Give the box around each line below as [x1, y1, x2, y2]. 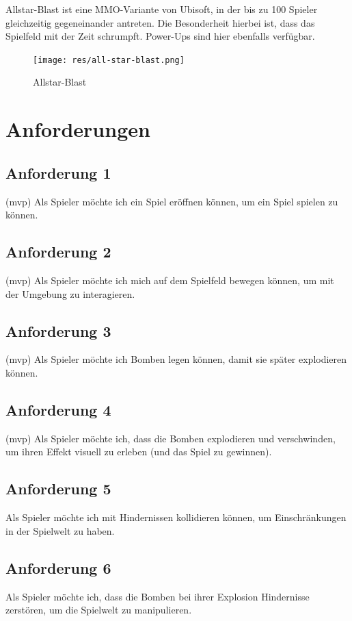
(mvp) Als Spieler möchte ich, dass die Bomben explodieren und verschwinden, [5, 431, 336, 445]
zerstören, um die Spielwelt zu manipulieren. [5, 603, 192, 617]
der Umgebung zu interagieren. [5, 286, 135, 301]
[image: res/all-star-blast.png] [33, 55, 185, 65]
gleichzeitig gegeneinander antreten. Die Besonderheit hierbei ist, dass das [5, 15, 315, 29]
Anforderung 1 [5, 162, 111, 183]
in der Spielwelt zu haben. [5, 523, 115, 537]
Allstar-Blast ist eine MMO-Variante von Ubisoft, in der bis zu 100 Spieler [5, 2, 318, 16]
